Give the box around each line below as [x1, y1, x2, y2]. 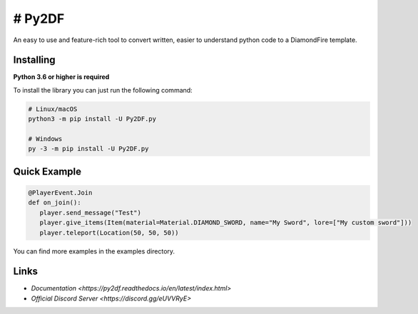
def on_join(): [28, 199, 81, 206]
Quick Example [13, 165, 82, 177]
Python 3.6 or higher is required [13, 73, 110, 81]
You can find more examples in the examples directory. [13, 246, 175, 256]
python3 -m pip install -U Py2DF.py [28, 115, 157, 123]
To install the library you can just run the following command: [13, 85, 193, 94]
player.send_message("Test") [39, 209, 142, 216]
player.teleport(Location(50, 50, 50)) [39, 229, 179, 236]
